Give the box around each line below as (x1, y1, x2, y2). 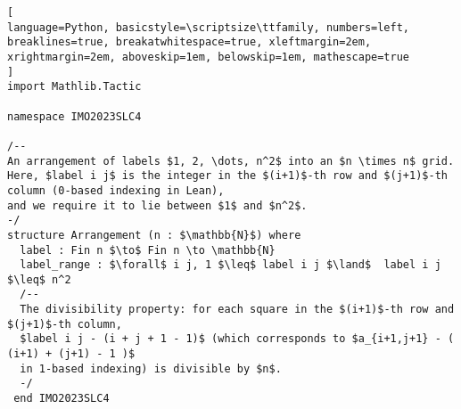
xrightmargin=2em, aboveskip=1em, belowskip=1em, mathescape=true (7, 50, 410, 63)
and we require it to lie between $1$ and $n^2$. (7, 199, 308, 212)
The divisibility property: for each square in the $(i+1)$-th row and (20, 303, 455, 316)
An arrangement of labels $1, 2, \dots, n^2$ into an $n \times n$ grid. (7, 154, 455, 168)
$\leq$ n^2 (7, 273, 71, 286)
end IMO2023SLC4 (13, 392, 110, 405)
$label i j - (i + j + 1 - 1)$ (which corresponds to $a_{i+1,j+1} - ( (20, 332, 455, 346)
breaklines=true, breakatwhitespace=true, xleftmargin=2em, (7, 36, 372, 49)
